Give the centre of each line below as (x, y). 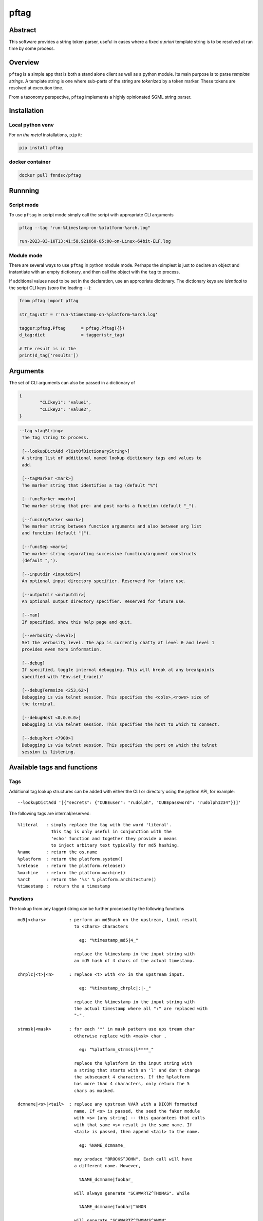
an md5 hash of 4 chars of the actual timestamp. (134, 961)
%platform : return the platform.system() (70, 859)
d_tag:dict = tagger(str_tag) (72, 335)
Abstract (23, 30)
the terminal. (39, 704)
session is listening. (49, 752)
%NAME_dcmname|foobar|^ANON (113, 1207)
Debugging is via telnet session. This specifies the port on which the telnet (120, 745)
